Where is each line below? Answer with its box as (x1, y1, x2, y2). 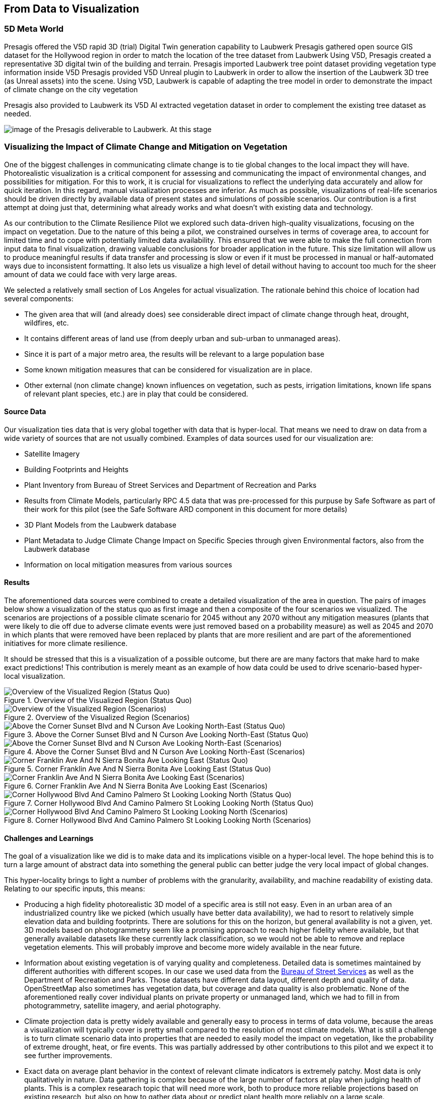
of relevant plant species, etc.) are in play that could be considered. (24, 389, 248, 398)
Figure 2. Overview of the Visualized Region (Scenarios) (4, 713, 190, 722)
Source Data (4, 407, 46, 416)
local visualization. (4, 671, 65, 680)
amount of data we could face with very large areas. (4, 270, 177, 279)
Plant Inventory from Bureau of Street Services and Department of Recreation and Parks (24, 480, 317, 489)
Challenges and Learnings (4, 833, 94, 843)
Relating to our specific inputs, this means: (4, 884, 145, 893)
